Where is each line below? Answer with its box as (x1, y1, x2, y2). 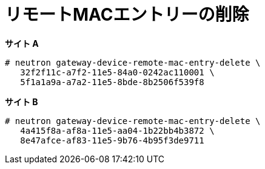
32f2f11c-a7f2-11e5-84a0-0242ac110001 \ (20, 67, 215, 77)
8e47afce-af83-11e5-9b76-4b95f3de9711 (20, 135, 204, 145)
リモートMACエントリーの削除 (5, 4, 249, 25)
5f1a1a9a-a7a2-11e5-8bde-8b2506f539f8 (20, 77, 204, 87)
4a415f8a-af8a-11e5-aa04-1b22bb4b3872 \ (20, 125, 215, 136)
